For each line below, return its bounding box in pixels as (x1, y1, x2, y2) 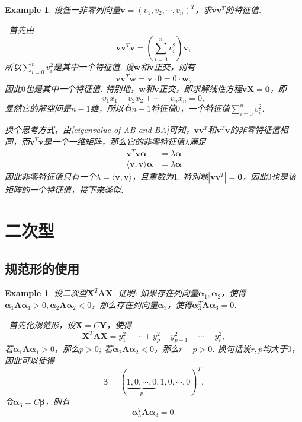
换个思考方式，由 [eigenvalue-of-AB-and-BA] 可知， (5, 123, 194, 135)
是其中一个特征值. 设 (53, 61, 134, 73)
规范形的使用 (5, 259, 79, 277)
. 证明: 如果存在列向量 (113, 287, 198, 299)
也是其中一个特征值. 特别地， (25, 83, 139, 95)
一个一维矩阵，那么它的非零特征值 (52, 135, 185, 147)
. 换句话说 (212, 342, 251, 355)
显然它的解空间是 (5, 102, 71, 115)
